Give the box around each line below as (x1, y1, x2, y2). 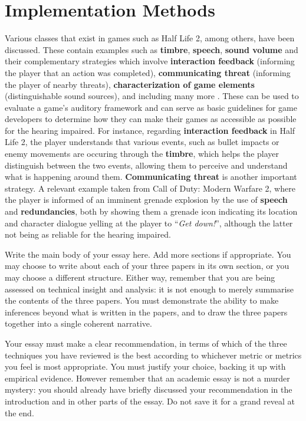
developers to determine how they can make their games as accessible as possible (5, 113, 297, 125)
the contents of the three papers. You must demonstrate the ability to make (5, 294, 279, 307)
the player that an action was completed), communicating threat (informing (5, 66, 291, 78)
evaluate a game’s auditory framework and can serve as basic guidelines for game (5, 101, 297, 113)
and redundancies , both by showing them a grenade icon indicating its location (5, 205, 298, 218)
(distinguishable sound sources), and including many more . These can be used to (5, 90, 299, 102)
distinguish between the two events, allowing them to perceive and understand (5, 159, 288, 171)
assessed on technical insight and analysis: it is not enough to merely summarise (5, 282, 294, 295)
